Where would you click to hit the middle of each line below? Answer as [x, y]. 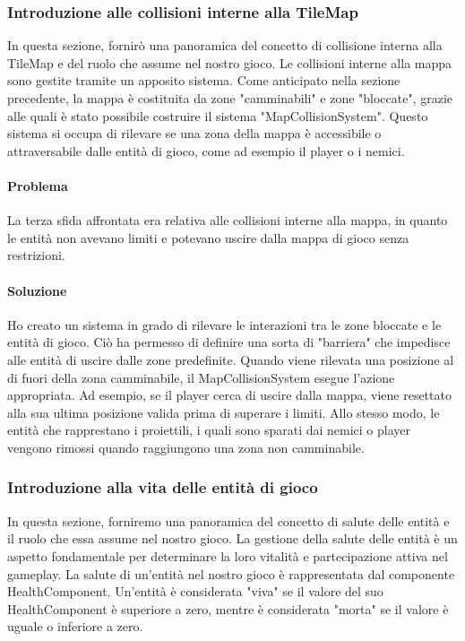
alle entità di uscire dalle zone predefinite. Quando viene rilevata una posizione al [231, 359]
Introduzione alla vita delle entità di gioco [163, 487]
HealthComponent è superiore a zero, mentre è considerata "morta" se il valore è [228, 608]
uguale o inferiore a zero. [75, 626]
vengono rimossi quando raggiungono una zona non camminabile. [186, 447]
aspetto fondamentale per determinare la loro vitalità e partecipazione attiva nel [228, 555]
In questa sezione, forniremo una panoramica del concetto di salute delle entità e [228, 520]
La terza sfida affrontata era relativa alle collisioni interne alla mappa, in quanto [228, 220]
